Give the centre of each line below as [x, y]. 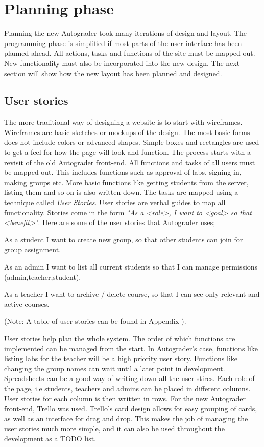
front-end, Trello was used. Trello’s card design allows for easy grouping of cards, [131, 408]
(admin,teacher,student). [43, 276]
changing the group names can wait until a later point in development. [115, 368]
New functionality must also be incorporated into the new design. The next [122, 63]
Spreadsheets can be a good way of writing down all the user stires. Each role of [129, 378]
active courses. [27, 304]
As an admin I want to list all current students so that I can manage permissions [131, 267]
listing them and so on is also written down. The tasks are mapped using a [121, 192]
